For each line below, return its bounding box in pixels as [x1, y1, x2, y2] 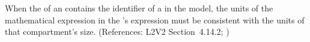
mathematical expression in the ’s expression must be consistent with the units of [5, 13, 305, 26]
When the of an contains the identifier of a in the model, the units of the [5, 2, 273, 14]
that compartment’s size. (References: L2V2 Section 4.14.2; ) [5, 25, 229, 38]
